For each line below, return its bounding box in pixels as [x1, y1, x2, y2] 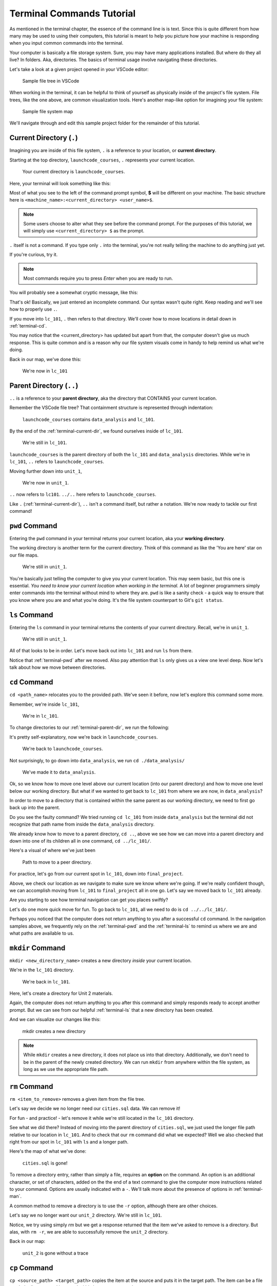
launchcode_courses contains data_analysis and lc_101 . [22, 416, 155, 422]
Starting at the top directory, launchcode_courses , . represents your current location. [9, 157, 195, 163]
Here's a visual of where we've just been [9, 847, 96, 853]
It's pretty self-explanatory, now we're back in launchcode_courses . [9, 734, 159, 740]
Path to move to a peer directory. [22, 859, 92, 865]
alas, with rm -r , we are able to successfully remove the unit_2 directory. [9, 1228, 169, 1235]
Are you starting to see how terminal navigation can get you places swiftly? [9, 897, 168, 903]
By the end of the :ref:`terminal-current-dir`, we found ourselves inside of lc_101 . [9, 428, 183, 434]
